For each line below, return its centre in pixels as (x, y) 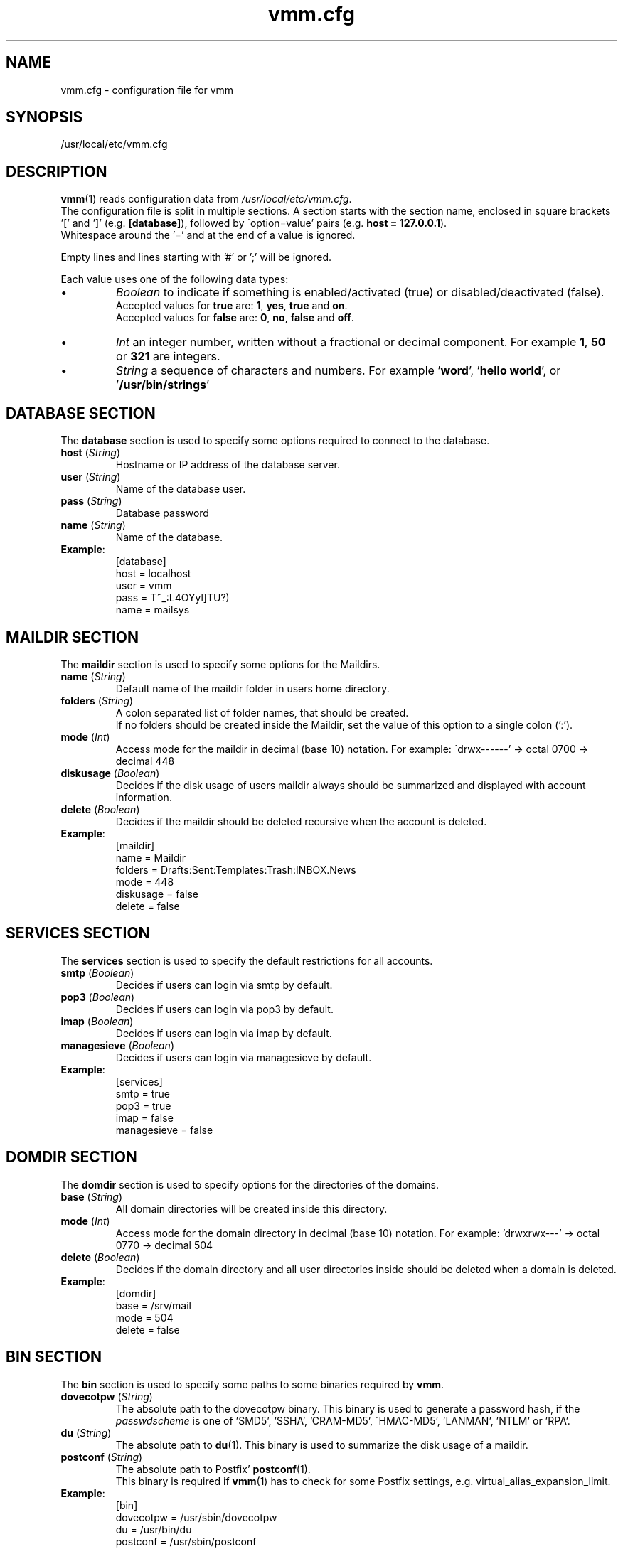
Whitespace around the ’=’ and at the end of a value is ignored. (208, 235)
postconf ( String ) (102, 1457)
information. (144, 797)
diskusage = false (157, 894)
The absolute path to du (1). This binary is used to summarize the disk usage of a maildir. (322, 1445)
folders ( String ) (97, 700)
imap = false (144, 1117)
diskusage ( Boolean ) (110, 773)
